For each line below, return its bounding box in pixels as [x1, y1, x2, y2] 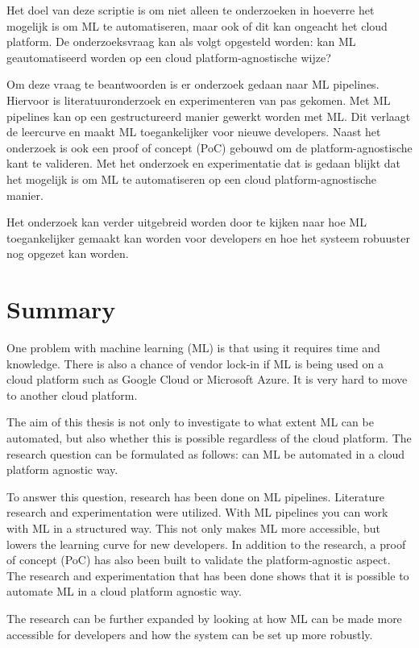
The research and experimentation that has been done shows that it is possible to [6, 567, 409, 584]
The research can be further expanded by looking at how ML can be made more [6, 609, 402, 626]
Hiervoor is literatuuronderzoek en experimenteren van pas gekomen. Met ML [6, 91, 391, 108]
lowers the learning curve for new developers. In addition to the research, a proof [6, 535, 406, 552]
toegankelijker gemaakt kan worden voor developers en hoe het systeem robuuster [6, 229, 411, 246]
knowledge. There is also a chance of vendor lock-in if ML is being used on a [6, 355, 384, 372]
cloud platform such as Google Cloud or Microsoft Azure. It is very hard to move [6, 371, 408, 388]
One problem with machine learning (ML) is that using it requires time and [6, 339, 380, 356]
